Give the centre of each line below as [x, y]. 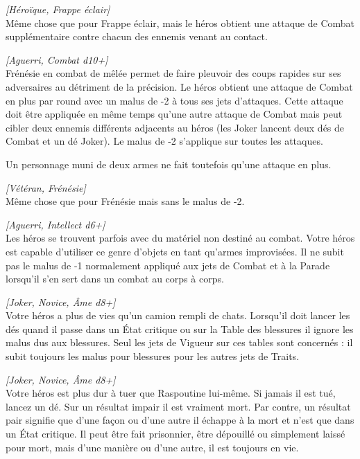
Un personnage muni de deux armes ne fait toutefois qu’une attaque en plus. [169, 164]
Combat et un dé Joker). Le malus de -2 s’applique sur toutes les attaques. [164, 141]
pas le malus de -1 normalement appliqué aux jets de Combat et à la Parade [168, 265]
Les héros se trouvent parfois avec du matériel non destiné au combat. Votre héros [180, 238]
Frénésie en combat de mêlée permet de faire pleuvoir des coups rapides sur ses [173, 73]
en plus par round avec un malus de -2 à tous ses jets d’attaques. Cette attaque [174, 100]
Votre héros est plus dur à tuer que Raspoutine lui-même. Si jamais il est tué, [171, 393]
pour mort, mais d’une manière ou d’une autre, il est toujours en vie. [152, 447]
